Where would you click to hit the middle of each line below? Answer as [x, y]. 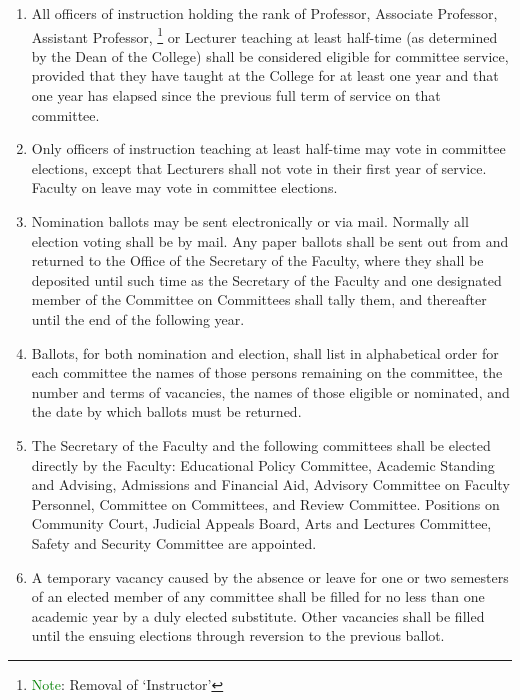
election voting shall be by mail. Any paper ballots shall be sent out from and [270, 240]
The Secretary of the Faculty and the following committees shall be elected [261, 444]
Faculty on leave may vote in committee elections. [184, 187]
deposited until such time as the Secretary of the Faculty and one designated [266, 279]
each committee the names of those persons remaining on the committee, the [267, 372]
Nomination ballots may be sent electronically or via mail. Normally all [250, 221]
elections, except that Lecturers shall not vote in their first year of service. [259, 167]
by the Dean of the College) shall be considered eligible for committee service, [270, 55]
